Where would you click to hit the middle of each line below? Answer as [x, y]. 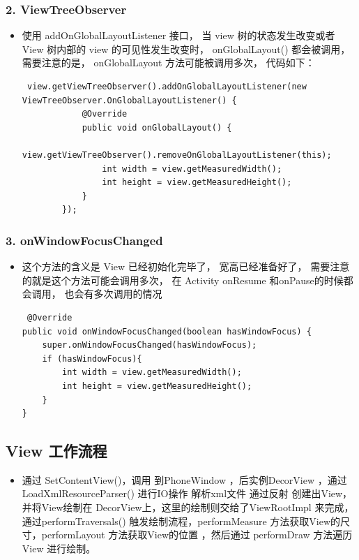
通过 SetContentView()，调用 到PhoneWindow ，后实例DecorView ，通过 [184, 479]
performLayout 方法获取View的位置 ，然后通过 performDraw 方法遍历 [197, 535]
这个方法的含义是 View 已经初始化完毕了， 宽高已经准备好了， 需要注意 [186, 266]
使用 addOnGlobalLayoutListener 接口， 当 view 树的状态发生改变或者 [178, 35]
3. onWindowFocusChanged [84, 240]
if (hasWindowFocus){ [92, 359]
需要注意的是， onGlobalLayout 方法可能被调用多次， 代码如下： [168, 62]
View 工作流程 [56, 451]
